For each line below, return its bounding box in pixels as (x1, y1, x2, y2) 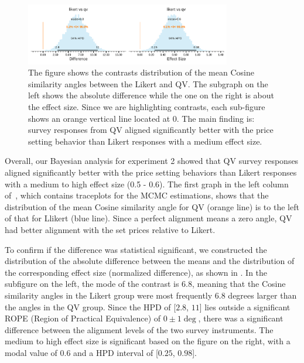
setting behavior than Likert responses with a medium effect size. (28, 135, 262, 147)
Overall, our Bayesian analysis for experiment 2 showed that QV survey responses (5, 155, 299, 167)
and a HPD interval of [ (73, 346, 158, 358)
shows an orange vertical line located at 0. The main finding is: (28, 112, 255, 124)
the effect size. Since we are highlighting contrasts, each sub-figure (28, 101, 265, 113)
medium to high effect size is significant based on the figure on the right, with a (5, 335, 291, 347)
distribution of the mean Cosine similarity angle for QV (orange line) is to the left (5, 200, 299, 213)
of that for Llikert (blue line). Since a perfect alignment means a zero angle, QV (5, 212, 292, 224)
